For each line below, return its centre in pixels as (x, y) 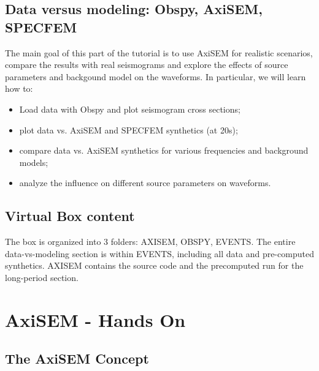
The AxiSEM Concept (77, 358)
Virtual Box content (70, 216)
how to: (19, 88)
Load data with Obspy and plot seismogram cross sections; (130, 109)
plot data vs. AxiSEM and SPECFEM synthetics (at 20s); (129, 129)
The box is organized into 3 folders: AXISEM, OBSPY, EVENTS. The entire (150, 242)
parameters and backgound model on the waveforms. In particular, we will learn (156, 76)
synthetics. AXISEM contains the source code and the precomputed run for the (154, 265)
